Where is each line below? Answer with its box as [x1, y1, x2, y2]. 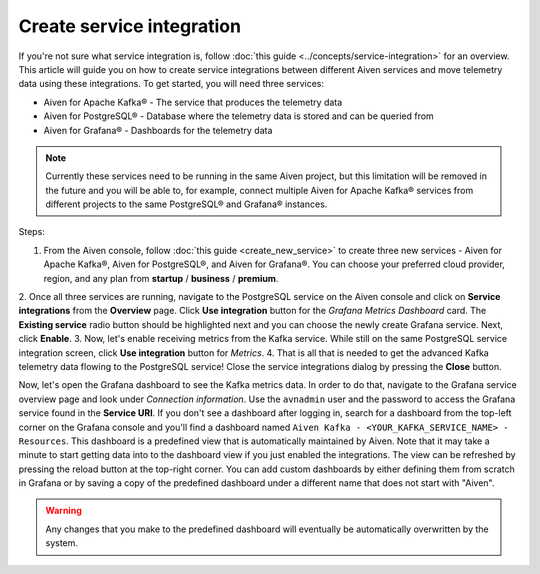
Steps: [18, 226, 45, 238]
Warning [45, 505, 82, 517]
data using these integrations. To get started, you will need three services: [18, 78, 325, 90]
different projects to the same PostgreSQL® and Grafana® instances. [45, 198, 328, 210]
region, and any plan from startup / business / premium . [43, 272, 279, 284]
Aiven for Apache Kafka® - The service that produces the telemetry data [43, 96, 343, 108]
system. [45, 537, 79, 549]
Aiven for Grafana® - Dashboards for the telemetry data [43, 124, 273, 136]
